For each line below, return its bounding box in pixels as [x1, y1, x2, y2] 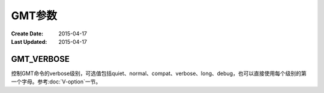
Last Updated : [11, 38, 47, 45]
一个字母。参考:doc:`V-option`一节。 [11, 78, 101, 85]
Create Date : [11, 30, 44, 37]
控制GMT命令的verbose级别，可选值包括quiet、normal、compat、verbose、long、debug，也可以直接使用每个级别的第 [11, 70, 307, 77]
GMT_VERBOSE [11, 54, 70, 64]
